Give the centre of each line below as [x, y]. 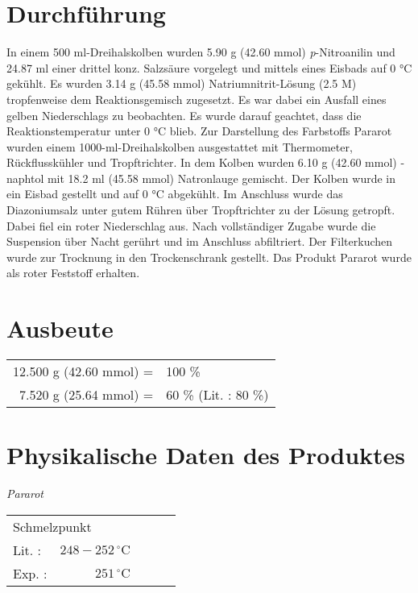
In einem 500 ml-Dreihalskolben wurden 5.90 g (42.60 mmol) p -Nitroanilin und [201, 52]
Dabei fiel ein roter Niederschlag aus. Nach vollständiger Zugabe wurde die [191, 225]
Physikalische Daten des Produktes [206, 455]
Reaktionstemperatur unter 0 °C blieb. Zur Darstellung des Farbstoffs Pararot [199, 131]
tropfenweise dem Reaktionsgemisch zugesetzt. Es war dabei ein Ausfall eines [197, 99]
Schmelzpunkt [52, 526]
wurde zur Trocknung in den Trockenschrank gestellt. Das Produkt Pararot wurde [209, 257]
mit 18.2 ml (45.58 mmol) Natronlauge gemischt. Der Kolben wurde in [221, 178]
